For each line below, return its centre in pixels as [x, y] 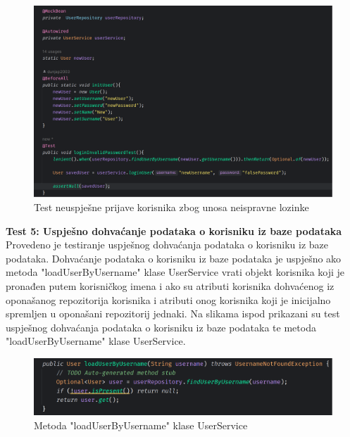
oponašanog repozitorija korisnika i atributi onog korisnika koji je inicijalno [168, 299]
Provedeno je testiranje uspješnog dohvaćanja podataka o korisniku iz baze [167, 245]
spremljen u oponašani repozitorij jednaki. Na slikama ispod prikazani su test [173, 313]
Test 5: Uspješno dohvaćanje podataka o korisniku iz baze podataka [174, 230]
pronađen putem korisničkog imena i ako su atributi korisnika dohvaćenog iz [170, 286]
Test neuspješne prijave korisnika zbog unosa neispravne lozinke [171, 207]
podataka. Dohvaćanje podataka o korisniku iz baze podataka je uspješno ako [174, 258]
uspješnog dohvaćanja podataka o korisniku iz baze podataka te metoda [161, 327]
